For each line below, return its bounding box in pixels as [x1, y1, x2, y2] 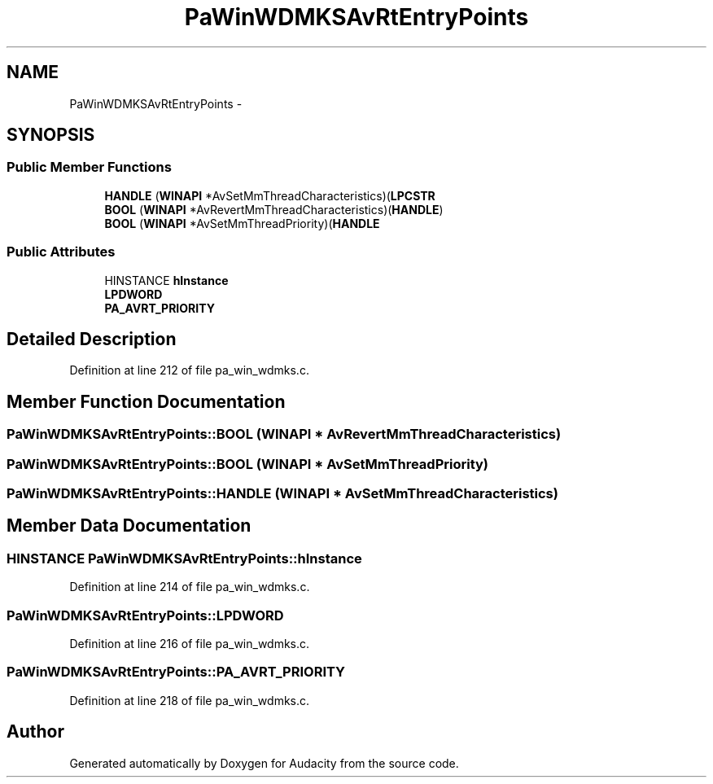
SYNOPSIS [7, 125, 95, 146]
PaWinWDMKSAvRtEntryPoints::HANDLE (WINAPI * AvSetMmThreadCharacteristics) [7, 485, 558, 501]
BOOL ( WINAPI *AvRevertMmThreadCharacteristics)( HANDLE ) [104, 202, 444, 217]
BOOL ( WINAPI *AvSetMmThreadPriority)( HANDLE [104, 216, 380, 230]
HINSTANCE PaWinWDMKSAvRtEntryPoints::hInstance [7, 550, 362, 567]
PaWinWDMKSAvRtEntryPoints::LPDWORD [7, 607, 284, 624]
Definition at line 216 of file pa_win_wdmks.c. [69, 636, 310, 650]
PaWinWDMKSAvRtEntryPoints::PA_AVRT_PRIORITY [7, 664, 345, 681]
